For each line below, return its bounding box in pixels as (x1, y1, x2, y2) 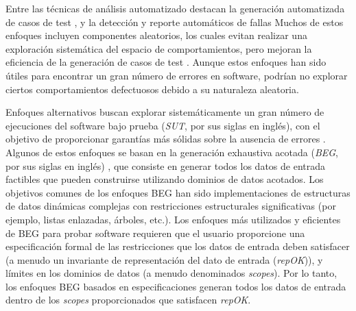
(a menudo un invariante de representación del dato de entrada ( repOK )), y (5, 252, 323, 266)
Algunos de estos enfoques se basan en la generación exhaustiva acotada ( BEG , (5, 145, 338, 159)
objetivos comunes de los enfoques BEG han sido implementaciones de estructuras (5, 185, 351, 199)
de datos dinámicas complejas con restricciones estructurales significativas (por (5, 199, 336, 213)
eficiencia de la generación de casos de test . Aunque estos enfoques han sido (5, 55, 327, 69)
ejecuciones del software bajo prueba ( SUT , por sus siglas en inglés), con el (5, 118, 320, 132)
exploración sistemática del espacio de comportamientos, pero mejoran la (5, 41, 312, 55)
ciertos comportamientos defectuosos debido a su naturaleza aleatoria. (5, 82, 299, 96)
